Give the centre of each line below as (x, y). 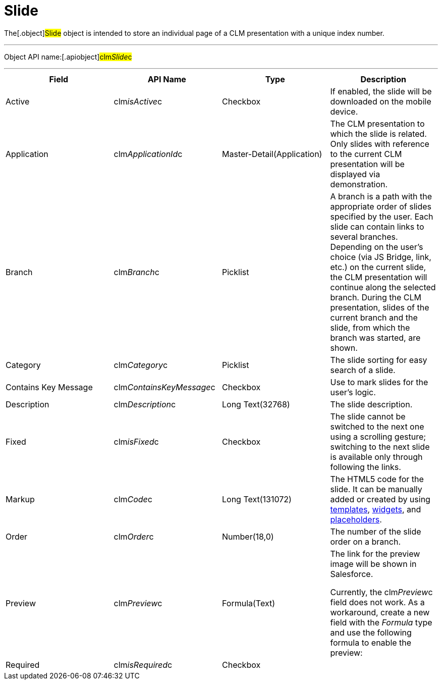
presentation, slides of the (380, 307)
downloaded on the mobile (381, 101)
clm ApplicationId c (148, 154)
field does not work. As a (377, 602)
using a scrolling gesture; (378, 436)
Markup (20, 499)
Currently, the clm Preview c (381, 592)
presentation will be (367, 164)
